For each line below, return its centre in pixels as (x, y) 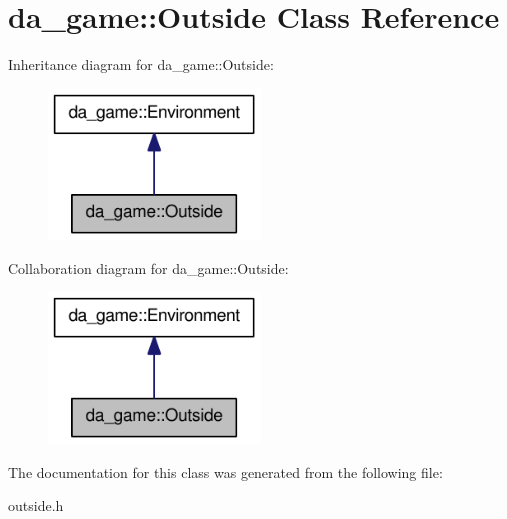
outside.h (36, 505)
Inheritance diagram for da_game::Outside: (141, 64)
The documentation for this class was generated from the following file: (225, 471)
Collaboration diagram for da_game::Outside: (148, 267)
